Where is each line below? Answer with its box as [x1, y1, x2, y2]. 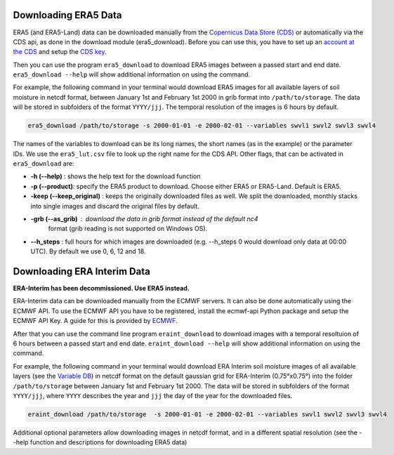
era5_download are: [13, 159, 74, 168]
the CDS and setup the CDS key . [13, 48, 107, 56]
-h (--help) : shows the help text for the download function [30, 172, 201, 180]
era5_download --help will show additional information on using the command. [13, 70, 251, 79]
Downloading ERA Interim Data [13, 265, 150, 277]
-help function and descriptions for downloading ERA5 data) [13, 438, 188, 447]
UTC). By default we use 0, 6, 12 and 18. [30, 247, 146, 256]
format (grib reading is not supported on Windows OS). [48, 225, 208, 233]
